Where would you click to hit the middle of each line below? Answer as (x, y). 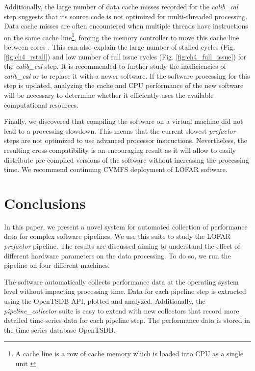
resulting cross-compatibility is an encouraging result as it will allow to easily (120, 150)
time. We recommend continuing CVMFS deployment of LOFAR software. (116, 169)
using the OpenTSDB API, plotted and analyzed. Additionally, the (105, 301)
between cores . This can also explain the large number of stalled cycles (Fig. (120, 47)
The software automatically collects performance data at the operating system (121, 281)
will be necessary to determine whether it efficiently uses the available (109, 95)
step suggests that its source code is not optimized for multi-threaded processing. (126, 16)
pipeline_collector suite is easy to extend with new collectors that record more (122, 310)
